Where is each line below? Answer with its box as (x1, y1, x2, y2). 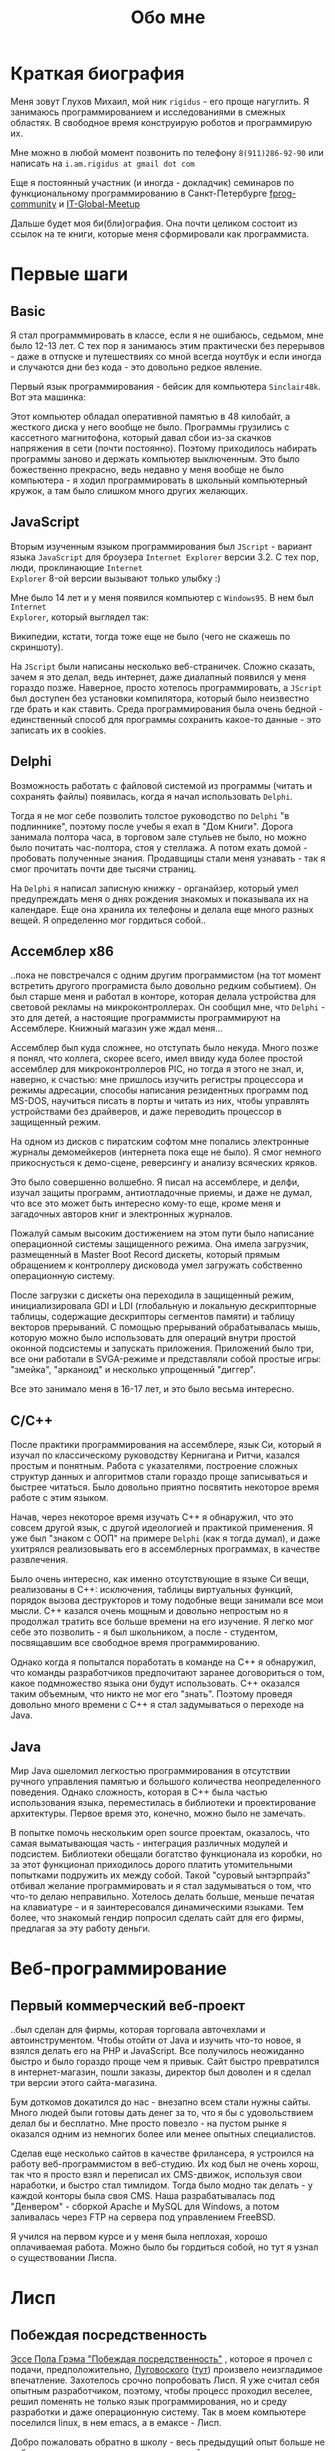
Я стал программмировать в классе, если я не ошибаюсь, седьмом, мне (10, 329, 324, 341)
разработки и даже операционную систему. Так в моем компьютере (10, 2406, 307, 2418)
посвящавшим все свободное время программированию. (10, 1637, 260, 1649)
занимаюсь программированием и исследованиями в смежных (10, 106, 287, 118)
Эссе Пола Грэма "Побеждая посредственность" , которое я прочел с (10, 2353, 313, 2365)
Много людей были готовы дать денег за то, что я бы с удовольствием (10, 2107, 314, 2118)
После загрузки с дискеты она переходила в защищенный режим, (10, 1289, 295, 1301)
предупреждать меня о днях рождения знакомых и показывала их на (10, 892, 309, 905)
